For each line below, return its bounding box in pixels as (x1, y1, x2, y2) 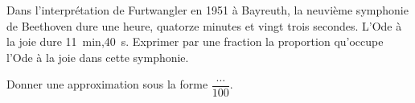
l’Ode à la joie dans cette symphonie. (6, 48, 189, 65)
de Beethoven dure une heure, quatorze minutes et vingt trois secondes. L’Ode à (6, 17, 402, 34)
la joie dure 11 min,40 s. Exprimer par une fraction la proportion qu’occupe (6, 33, 384, 50)
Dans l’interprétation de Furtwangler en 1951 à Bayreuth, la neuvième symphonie (6, 2, 409, 18)
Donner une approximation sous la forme (6, 76, 208, 93)
